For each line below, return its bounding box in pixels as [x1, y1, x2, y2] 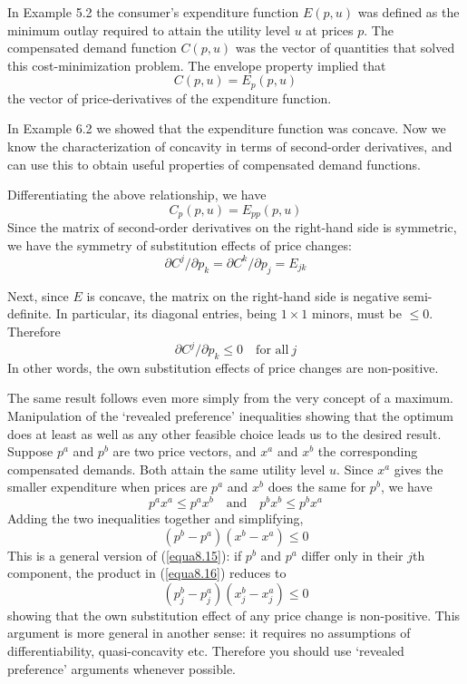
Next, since [7, 286, 69, 305]
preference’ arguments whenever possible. [7, 659, 236, 678]
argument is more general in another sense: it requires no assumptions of [7, 623, 411, 642]
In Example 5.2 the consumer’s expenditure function [7, 3, 299, 21]
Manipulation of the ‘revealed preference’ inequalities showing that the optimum [7, 406, 453, 425]
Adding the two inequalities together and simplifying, [7, 509, 304, 528]
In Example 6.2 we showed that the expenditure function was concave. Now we [7, 119, 446, 138]
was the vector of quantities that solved [235, 38, 455, 57]
